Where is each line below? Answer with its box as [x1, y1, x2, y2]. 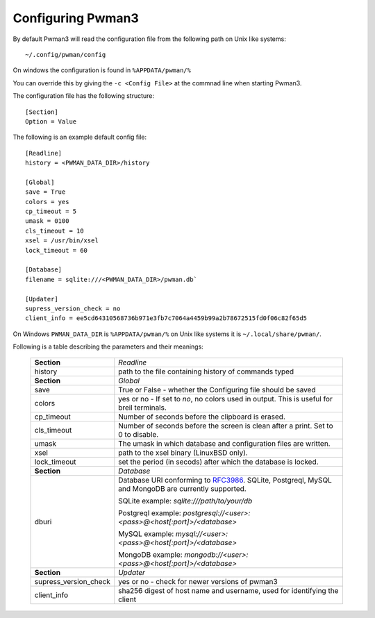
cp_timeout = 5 [25, 208, 77, 215]
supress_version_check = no [25, 304, 121, 312]
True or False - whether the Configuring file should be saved [118, 385, 316, 395]
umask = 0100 [25, 217, 69, 225]
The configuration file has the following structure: [12, 92, 155, 100]
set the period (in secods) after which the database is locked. [118, 457, 319, 467]
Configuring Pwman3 [12, 10, 139, 26]
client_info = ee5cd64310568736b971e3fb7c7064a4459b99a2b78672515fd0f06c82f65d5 [25, 315, 308, 322]
